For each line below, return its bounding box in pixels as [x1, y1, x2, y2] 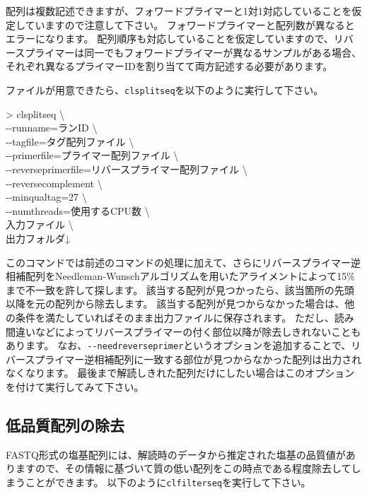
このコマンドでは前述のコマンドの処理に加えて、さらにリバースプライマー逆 [6, 254, 361, 269]
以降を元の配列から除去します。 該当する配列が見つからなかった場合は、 [6, 296, 345, 311]
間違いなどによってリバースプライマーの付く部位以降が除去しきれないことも [6, 324, 361, 339]
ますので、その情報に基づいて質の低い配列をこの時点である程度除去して [15, 461, 351, 476]
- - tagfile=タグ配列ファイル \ [6, 134, 134, 148]
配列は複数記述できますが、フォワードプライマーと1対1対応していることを [6, 4, 352, 18]
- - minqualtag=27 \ [6, 189, 87, 204]
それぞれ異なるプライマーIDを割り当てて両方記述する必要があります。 [6, 59, 333, 73]
